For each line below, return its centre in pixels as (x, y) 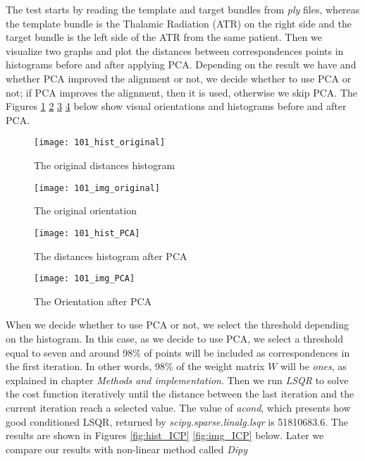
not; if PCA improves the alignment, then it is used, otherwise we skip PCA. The (181, 92)
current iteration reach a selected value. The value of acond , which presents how (178, 407)
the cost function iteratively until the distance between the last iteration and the (180, 394)
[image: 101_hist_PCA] (87, 233)
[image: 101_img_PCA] (85, 279)
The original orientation (85, 210)
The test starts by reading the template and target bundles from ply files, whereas (183, 9)
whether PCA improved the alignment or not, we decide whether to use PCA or (179, 78)
